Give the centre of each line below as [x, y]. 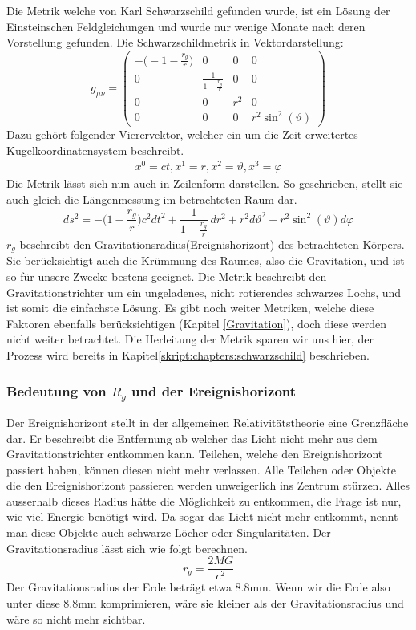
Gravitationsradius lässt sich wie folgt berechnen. [127, 548]
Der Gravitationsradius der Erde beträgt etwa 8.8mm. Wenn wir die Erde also [198, 587]
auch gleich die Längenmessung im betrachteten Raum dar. [152, 199]
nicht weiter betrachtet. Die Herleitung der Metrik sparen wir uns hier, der [190, 339]
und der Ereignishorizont [214, 390]
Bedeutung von [57, 390]
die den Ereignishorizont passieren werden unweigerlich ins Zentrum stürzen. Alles [208, 485]
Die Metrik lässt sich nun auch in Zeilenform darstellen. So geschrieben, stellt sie [205, 183]
